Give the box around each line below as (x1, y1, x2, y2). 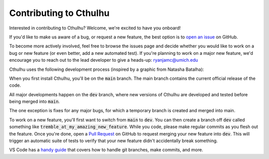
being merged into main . (9, 99, 60, 105)
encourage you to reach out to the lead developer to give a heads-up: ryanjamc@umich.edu (9, 57, 198, 63)
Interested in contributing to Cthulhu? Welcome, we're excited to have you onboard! (9, 25, 181, 31)
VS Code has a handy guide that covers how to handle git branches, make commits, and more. (9, 147, 204, 153)
